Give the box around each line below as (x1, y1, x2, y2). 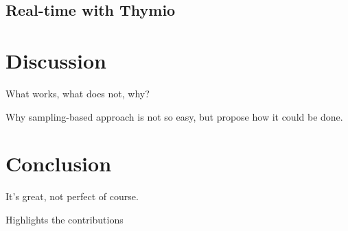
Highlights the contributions (5, 212, 124, 226)
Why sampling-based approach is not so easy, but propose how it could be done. (5, 109, 343, 123)
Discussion (5, 46, 106, 74)
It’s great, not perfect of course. (5, 189, 139, 204)
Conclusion (5, 149, 112, 178)
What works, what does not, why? (5, 86, 150, 100)
